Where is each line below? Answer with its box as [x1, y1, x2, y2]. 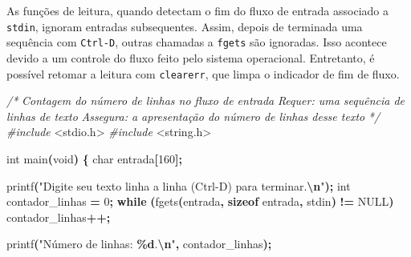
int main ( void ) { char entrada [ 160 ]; [6, 150, 182, 167]
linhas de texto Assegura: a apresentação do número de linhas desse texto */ [6, 107, 380, 124]
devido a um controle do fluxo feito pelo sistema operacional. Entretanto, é [6, 49, 375, 66]
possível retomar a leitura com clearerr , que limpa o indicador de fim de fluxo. [6, 65, 400, 82]
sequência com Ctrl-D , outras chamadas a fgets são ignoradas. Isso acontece [6, 34, 387, 50]
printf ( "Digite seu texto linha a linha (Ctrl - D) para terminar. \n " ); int [6, 177, 351, 194]
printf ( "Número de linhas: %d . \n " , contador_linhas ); [6, 235, 272, 252]
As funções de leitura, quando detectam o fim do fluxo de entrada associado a [6, 2, 389, 18]
